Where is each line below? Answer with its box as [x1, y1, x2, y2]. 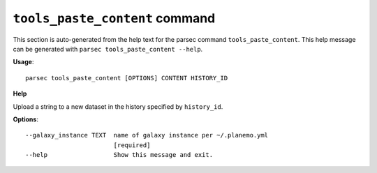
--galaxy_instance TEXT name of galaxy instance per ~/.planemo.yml [25, 131, 269, 140]
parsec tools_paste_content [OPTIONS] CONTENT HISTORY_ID [25, 74, 228, 82]
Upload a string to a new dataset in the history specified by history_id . [13, 102, 223, 111]
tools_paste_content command [13, 10, 216, 26]
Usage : [13, 58, 34, 66]
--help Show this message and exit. [25, 151, 213, 159]
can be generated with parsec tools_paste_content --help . [13, 45, 203, 53]
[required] [113, 141, 151, 149]
